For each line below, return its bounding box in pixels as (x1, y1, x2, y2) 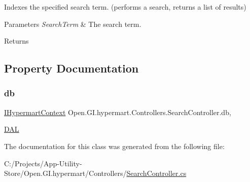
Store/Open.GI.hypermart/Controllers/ (4, 168, 127, 178)
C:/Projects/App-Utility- (4, 158, 82, 168)
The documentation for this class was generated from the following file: (4, 140, 225, 151)
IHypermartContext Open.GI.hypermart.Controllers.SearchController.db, (4, 106, 231, 117)
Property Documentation (4, 60, 139, 76)
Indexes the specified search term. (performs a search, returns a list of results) (4, 2, 246, 12)
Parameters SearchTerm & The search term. (4, 18, 141, 29)
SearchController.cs (126, 168, 187, 178)
